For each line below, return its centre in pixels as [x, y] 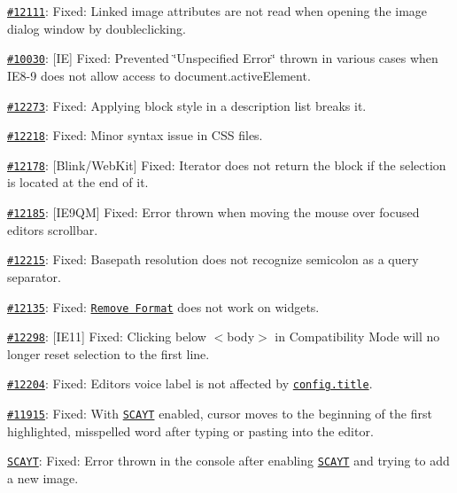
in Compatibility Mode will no [357, 336]
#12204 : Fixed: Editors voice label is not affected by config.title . [190, 383]
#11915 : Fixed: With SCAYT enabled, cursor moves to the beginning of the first [220, 414]
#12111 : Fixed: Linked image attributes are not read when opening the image [217, 11]
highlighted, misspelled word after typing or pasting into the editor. [190, 430]
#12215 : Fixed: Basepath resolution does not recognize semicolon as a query [213, 259]
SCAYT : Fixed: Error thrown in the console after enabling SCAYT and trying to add [228, 461]
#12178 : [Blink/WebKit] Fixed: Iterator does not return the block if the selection [227, 164]
